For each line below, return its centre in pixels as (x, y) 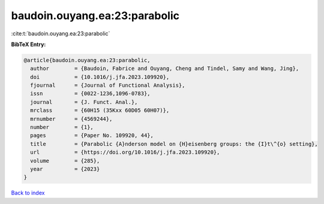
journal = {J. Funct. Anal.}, (84, 102)
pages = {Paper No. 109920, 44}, (92, 136)
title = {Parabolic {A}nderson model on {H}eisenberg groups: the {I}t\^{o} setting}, (174, 144)
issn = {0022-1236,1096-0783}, (90, 94)
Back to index (28, 193)
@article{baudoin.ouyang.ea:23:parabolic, (87, 60)
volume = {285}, (65, 161)
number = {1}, (62, 127)
